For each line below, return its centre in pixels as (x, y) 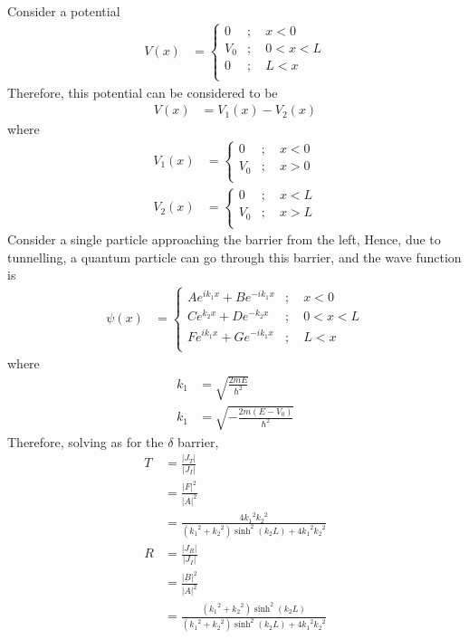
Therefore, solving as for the (86, 441)
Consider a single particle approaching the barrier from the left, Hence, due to (224, 239)
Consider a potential (64, 11)
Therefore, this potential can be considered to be (143, 92)
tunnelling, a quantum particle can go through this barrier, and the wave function (234, 257)
